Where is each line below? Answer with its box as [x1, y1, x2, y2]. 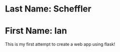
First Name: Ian [5, 26, 67, 37]
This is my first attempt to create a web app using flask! [5, 41, 116, 47]
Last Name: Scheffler [5, 3, 92, 14]
